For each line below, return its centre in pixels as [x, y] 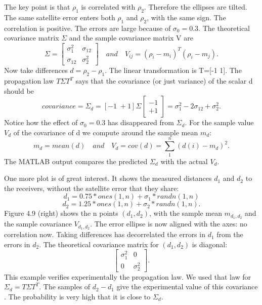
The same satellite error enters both [60, 17]
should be [19, 90]
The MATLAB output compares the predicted [76, 161]
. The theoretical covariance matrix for [99, 244]
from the [230, 234]
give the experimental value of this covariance [187, 287]
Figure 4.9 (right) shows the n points [61, 213]
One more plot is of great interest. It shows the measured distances [108, 178]
